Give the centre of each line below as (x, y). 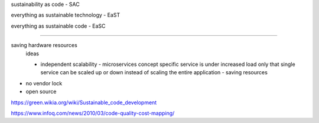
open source (41, 92)
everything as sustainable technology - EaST (66, 15)
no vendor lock (44, 83)
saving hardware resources (44, 45)
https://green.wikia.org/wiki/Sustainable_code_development (84, 102)
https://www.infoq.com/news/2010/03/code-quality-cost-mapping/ (93, 113)
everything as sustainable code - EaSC (58, 26)
